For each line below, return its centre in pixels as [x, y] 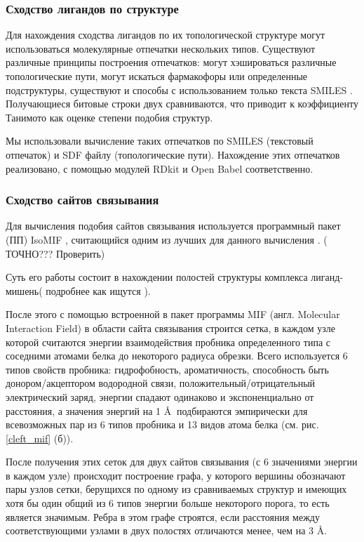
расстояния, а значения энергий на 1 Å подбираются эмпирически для [157, 410]
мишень [22, 290]
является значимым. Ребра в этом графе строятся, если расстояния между [163, 516]
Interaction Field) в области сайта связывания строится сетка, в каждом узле [170, 328]
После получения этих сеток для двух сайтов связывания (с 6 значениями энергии [182, 462]
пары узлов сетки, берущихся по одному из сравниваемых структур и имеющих [176, 489]
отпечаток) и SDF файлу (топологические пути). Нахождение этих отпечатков [173, 154]
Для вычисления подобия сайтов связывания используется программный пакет [173, 226]
